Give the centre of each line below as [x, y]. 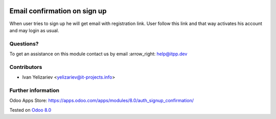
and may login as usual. [34, 30]
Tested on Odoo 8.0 [30, 110]
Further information [34, 90]
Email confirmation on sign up [58, 11]
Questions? [24, 43]
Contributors [26, 67]
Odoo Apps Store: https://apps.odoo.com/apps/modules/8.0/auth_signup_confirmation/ [102, 101]
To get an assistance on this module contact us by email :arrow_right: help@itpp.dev [98, 54]
